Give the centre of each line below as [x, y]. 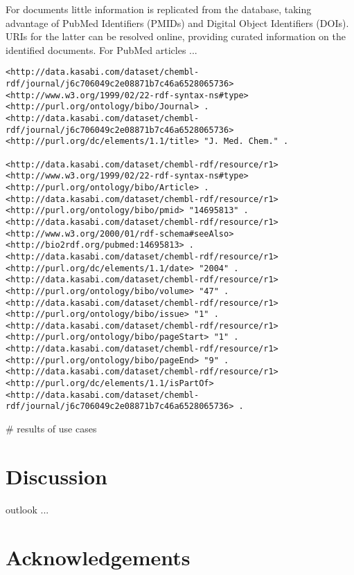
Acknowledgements [98, 557]
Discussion [56, 476]
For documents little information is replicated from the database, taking [159, 9]
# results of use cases [51, 429]
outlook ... [27, 509]
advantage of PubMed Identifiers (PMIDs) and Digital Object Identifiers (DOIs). [177, 22]
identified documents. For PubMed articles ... [101, 49]
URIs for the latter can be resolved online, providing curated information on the [176, 36]
